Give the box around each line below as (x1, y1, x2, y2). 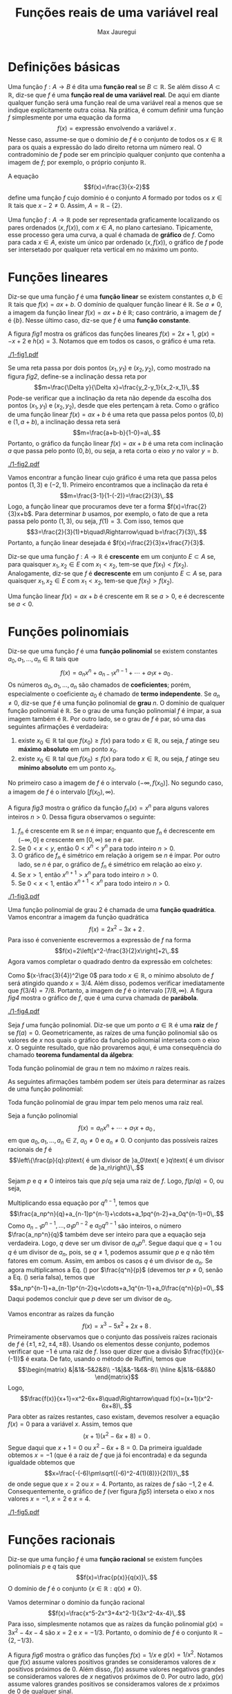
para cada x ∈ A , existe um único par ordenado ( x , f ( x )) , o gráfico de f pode (8, 238, 224, 246)
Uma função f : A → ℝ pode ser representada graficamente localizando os (8, 216, 220, 224)
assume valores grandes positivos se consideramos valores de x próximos (8, 1680, 220, 1688)
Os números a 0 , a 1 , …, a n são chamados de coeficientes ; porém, (8, 681, 192, 690)
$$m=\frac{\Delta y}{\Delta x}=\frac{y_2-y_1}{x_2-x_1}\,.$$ (34, 383, 200, 392)
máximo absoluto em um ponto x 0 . (17, 745, 118, 755)
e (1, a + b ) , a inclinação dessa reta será (8, 418, 121, 426)
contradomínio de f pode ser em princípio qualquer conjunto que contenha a (8, 150, 226, 158)
